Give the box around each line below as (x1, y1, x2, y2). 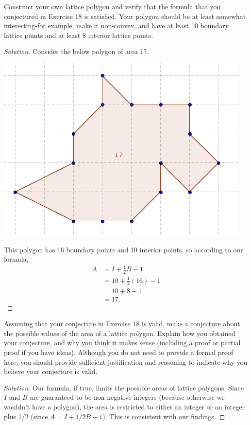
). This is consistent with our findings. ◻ (102, 411, 225, 421)
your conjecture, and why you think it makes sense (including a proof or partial (4, 337, 241, 348)
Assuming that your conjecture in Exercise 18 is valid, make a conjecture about (4, 319, 240, 329)
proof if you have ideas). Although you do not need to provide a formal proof (4, 347, 234, 357)
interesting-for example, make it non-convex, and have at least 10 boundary (4, 20, 229, 31)
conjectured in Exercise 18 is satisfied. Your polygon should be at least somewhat (4, 11, 246, 21)
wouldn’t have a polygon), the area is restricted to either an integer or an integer (4, 401, 245, 411)
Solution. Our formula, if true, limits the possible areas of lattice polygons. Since (4, 382, 244, 392)
